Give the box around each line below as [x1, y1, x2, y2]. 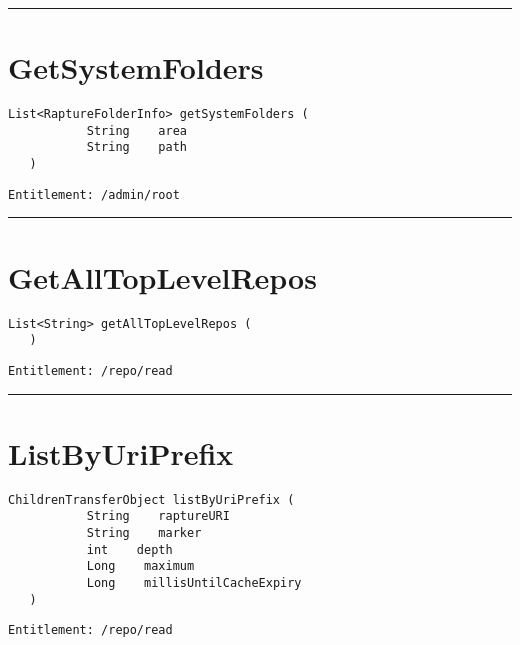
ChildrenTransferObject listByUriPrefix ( [8, 492, 295, 507]
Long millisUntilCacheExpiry [86, 575, 302, 590]
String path [86, 140, 187, 155]
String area [86, 123, 187, 138]
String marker [86, 525, 202, 540]
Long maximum [86, 559, 195, 574]
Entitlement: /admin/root [8, 187, 180, 202]
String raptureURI [86, 509, 230, 524]
